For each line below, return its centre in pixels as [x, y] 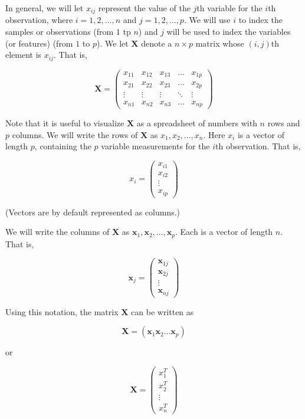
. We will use [207, 20]
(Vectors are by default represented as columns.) [93, 212]
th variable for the [229, 8]
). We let [113, 43]
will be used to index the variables [229, 32]
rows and [284, 123]
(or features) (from [39, 43]
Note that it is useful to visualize [65, 123]
